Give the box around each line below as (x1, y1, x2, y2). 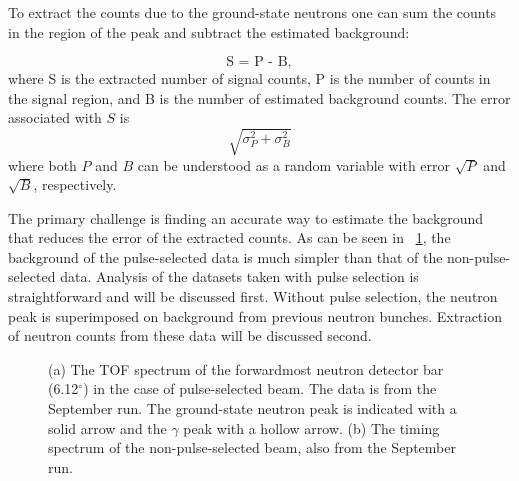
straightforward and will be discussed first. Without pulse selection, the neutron (8, 286, 498, 307)
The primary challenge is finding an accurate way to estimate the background (8, 207, 484, 228)
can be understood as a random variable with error (137, 154, 451, 175)
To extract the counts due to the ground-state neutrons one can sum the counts (8, 2, 497, 22)
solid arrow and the (48, 417, 167, 438)
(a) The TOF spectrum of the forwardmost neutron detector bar (48, 358, 444, 379)
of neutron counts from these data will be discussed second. (8, 325, 372, 346)
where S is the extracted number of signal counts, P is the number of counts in (8, 68, 491, 89)
